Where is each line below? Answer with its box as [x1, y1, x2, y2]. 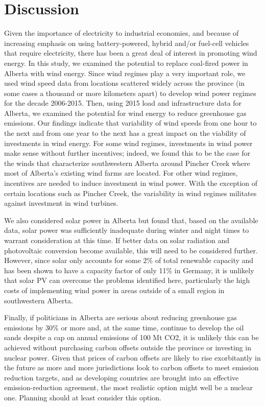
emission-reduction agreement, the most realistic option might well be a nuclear [4, 382, 253, 393]
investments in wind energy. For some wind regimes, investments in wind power [4, 137, 253, 148]
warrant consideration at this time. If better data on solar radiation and [4, 235, 230, 245]
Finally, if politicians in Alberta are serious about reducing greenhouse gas [4, 312, 237, 323]
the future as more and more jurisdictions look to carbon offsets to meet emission [4, 362, 259, 373]
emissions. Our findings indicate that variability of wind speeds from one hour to [4, 117, 257, 128]
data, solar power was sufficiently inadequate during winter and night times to [4, 225, 249, 235]
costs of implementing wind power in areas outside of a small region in [4, 284, 225, 295]
